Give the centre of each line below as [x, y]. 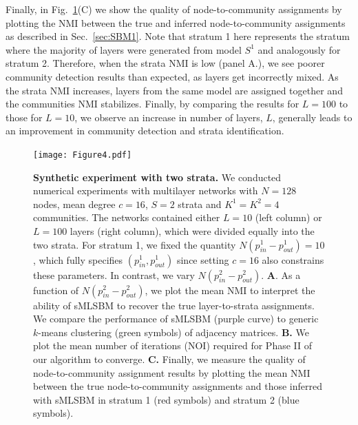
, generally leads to [312, 117]
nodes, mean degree [74, 204]
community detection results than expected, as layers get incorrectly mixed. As [172, 76]
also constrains [293, 259]
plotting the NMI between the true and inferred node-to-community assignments [176, 22]
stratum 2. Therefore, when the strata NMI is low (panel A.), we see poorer [165, 63]
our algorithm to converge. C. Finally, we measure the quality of [169, 359]
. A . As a [281, 274]
